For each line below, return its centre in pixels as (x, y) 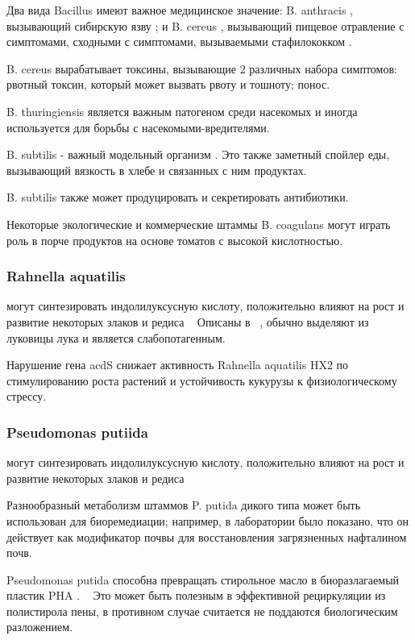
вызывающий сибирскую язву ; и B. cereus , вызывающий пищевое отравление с (205, 25)
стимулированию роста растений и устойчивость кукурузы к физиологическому (202, 380)
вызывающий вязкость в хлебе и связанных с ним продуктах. (157, 170)
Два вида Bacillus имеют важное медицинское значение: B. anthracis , (180, 10)
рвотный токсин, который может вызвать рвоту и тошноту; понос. (168, 84)
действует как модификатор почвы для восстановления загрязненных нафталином (207, 536)
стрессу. (27, 396)
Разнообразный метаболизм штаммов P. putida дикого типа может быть (184, 505)
